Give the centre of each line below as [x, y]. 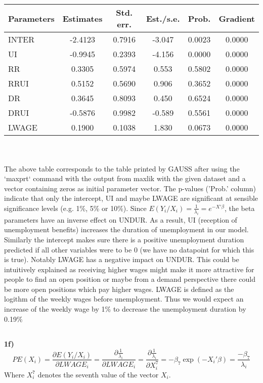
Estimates [82, 18]
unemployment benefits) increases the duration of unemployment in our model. [126, 229]
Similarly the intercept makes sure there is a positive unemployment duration [124, 239]
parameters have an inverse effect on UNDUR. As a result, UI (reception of [121, 219]
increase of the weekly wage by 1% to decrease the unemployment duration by [125, 309]
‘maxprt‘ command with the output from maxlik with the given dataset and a [125, 178]
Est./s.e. [163, 18]
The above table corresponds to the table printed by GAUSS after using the [122, 168]
